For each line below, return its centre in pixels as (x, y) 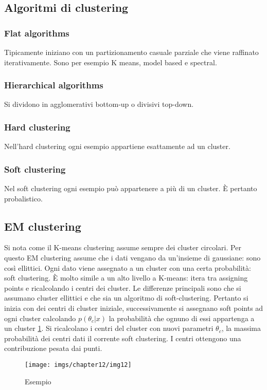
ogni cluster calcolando (40, 318)
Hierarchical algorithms (54, 85)
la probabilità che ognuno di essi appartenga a (182, 318)
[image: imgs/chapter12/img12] (78, 365)
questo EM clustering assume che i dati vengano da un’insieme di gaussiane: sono (132, 258)
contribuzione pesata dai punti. (53, 348)
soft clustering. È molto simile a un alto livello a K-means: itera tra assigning (126, 278)
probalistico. (23, 198)
